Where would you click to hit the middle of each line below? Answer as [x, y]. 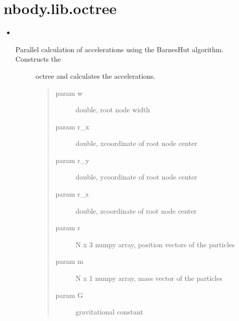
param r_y [72, 160]
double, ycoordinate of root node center [136, 177]
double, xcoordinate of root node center [136, 143]
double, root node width [113, 110]
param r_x [72, 126]
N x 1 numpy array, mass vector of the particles [149, 278]
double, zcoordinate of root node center [136, 210]
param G [69, 295]
